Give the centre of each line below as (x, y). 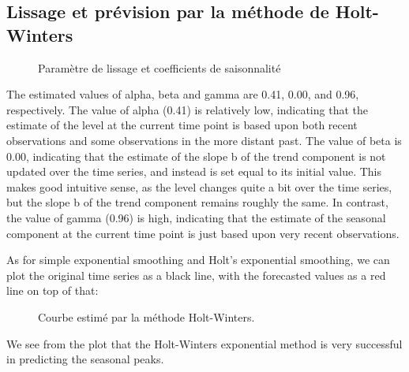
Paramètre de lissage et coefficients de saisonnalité (159, 67)
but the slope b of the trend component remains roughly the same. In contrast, (197, 202)
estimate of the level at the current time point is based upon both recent (182, 125)
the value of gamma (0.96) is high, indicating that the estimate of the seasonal (196, 217)
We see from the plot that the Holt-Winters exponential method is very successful (204, 343)
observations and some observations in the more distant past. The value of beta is (204, 140)
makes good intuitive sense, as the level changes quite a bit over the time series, (199, 186)
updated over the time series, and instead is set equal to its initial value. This (194, 171)
